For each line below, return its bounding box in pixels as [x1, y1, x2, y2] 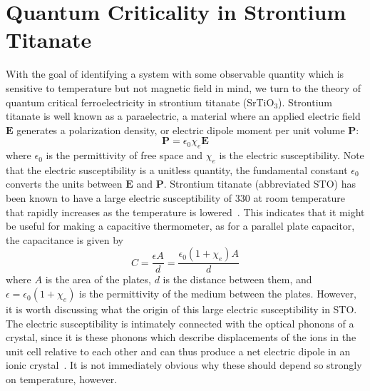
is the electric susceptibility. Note [219, 148, 364, 163]
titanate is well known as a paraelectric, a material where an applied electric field [6, 108, 361, 123]
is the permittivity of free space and [46, 148, 203, 163]
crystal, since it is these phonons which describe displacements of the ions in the [6, 330, 356, 345]
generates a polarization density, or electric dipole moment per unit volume [16, 122, 345, 137]
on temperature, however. [6, 372, 118, 387]
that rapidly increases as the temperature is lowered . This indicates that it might [6, 204, 365, 219]
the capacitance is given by [6, 232, 123, 247]
